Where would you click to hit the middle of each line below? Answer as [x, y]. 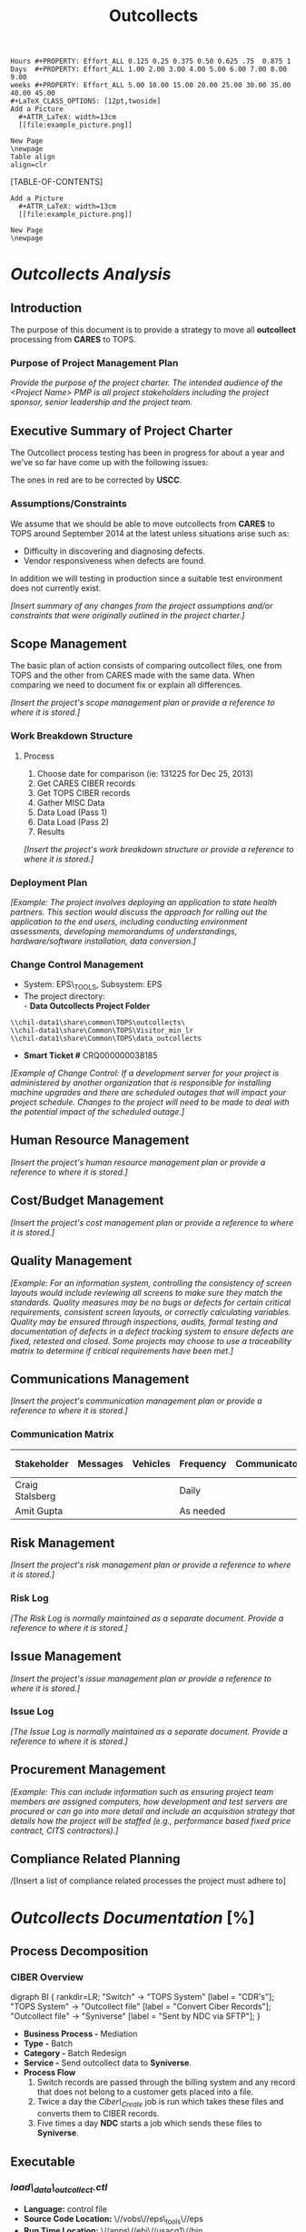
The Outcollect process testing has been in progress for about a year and [148, 453]
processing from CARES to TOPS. [74, 340]
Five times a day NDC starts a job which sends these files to [149, 2124]
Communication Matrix [62, 1434]
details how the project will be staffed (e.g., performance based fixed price [151, 1820]
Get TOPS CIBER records [84, 792]
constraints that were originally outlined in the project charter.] [128, 615]
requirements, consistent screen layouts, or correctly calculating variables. [151, 1311]
